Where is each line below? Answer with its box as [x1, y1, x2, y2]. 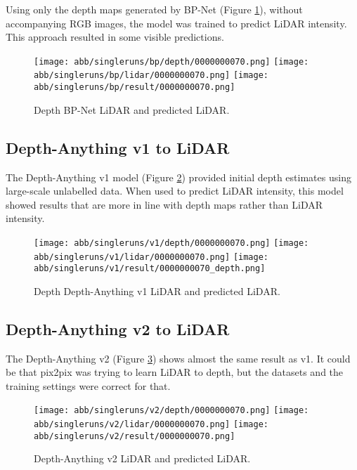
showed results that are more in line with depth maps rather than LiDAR [6, 197, 323, 211]
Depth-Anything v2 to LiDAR [6, 318, 230, 339]
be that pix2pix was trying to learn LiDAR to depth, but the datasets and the [6, 365, 344, 379]
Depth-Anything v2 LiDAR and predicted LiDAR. [34, 451, 251, 466]
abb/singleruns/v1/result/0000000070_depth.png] [34, 263, 266, 274]
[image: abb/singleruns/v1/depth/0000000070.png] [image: [34, 237, 309, 248]
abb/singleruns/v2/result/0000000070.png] [34, 431, 235, 441]
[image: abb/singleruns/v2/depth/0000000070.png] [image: [34, 405, 309, 416]
